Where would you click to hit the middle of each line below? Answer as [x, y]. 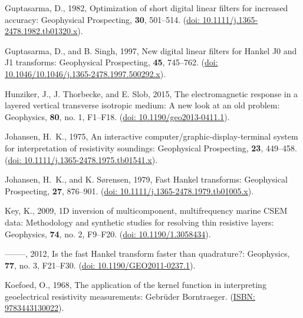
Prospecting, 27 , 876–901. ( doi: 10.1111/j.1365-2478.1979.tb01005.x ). [129, 191]
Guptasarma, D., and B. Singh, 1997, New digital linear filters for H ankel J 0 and [151, 50]
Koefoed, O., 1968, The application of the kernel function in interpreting [136, 285]
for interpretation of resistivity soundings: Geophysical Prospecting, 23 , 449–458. [151, 148]
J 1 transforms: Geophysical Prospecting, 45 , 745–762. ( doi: [111, 62]
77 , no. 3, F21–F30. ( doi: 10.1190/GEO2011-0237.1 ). [100, 265]
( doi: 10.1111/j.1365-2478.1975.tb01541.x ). [81, 159]
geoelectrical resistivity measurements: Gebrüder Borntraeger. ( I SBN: [130, 296]
